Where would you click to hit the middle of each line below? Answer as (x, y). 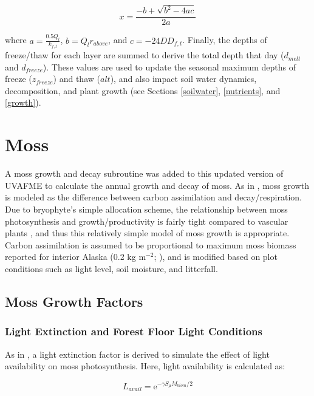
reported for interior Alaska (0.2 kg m (76, 257)
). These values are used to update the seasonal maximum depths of (169, 67)
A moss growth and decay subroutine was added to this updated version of (144, 173)
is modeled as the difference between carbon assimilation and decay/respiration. (153, 197)
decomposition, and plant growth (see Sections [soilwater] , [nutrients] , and (143, 90)
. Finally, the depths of (225, 40)
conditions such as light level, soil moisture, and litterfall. (111, 268)
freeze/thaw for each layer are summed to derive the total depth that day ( (145, 55)
